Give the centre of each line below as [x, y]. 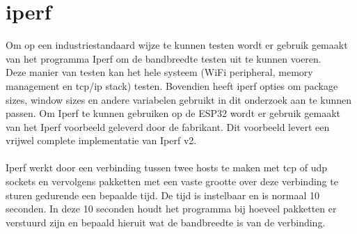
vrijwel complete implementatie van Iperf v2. [101, 140]
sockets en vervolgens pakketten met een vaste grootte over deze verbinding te [172, 181]
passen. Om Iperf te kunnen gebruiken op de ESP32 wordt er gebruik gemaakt [173, 113]
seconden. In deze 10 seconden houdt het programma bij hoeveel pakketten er [171, 209]
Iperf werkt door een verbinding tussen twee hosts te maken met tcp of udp [167, 167]
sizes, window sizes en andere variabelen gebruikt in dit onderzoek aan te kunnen [179, 99]
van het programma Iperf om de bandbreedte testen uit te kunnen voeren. [164, 58]
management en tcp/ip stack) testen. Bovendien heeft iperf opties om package [172, 85]
